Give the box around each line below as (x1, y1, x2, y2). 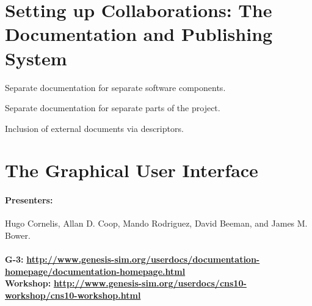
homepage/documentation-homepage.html (5, 264, 186, 277)
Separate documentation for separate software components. (5, 81, 226, 93)
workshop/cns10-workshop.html (5, 289, 141, 302)
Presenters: (5, 194, 53, 206)
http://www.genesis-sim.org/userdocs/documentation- (26, 253, 260, 266)
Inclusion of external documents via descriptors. (5, 122, 184, 134)
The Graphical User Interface (5, 158, 258, 183)
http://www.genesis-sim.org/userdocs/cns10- (53, 277, 247, 290)
